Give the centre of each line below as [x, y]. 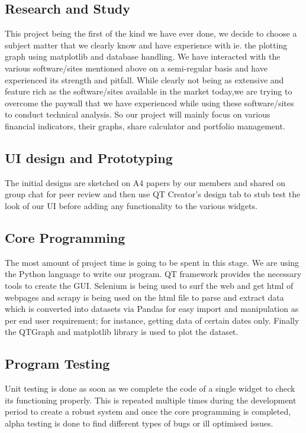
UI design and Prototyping [89, 157]
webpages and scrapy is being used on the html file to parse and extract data [144, 297]
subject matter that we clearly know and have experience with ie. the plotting [146, 45]
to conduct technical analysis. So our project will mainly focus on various [138, 114]
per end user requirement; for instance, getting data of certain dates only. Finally [152, 320]
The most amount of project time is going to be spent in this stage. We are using [152, 262]
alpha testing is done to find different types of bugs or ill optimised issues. [139, 423]
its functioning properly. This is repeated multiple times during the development [151, 400]
